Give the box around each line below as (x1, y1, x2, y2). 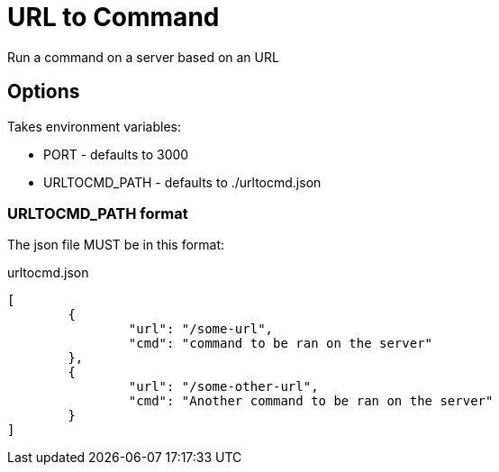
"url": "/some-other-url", (128, 379, 319, 395)
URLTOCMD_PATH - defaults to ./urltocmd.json (43, 174, 322, 190)
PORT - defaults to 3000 (43, 146, 189, 162)
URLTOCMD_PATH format (7, 204, 188, 222)
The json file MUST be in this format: (7, 237, 225, 253)
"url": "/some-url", (128, 322, 274, 337)
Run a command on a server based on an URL (7, 49, 279, 65)
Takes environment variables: (7, 118, 182, 134)
